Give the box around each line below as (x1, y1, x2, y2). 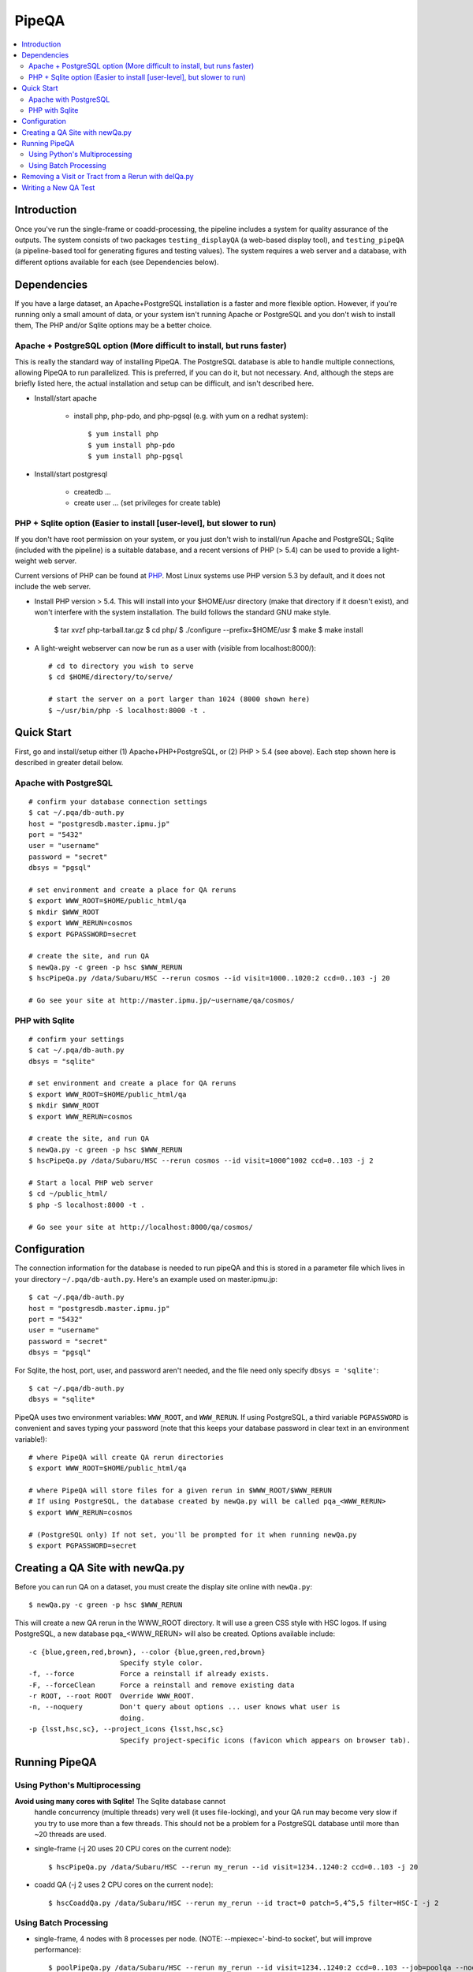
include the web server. (14, 582, 91, 592)
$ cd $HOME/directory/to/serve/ (48, 673, 173, 682)
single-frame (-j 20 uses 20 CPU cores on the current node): (34, 1844, 232, 1854)
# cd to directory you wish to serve (48, 662, 195, 670)
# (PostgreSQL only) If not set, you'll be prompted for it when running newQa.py (28, 1530, 357, 1539)
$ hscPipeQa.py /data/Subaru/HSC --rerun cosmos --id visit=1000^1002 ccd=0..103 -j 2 (28, 1156, 374, 1165)
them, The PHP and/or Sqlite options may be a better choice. (14, 320, 212, 331)
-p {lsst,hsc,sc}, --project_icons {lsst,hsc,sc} (28, 1724, 225, 1734)
